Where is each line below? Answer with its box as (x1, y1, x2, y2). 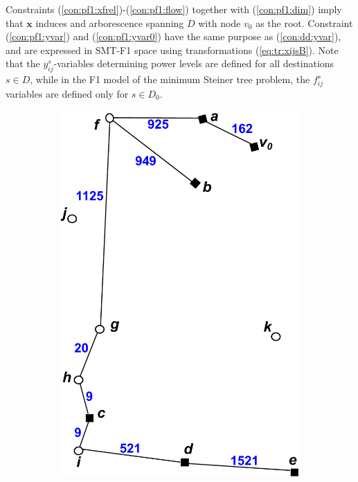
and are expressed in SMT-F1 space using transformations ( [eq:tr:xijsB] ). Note (6, 42, 339, 57)
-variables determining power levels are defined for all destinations (53, 56, 334, 71)
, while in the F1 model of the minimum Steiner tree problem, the (30, 72, 310, 87)
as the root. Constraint (256, 15, 353, 30)
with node (198, 15, 241, 30)
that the (6, 56, 40, 71)
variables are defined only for (6, 86, 129, 100)
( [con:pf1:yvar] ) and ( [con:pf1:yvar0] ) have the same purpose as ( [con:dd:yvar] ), (6, 29, 341, 44)
